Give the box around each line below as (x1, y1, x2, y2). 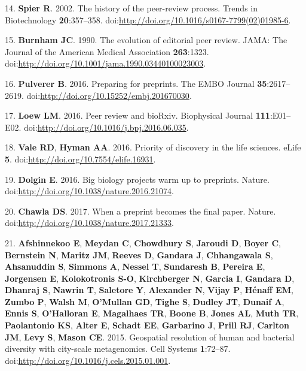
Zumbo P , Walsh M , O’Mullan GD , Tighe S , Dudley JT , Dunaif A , (5, 295, 284, 307)
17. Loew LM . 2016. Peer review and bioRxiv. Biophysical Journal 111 (5, 109, 270, 122)
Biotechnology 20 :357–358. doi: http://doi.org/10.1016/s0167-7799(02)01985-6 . (5, 13, 291, 26)
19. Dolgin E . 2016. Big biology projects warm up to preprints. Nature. (5, 173, 270, 185)
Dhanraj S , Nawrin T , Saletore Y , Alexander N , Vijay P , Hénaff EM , (5, 283, 294, 296)
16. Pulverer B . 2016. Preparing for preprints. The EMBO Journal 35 (5, 77, 267, 89)
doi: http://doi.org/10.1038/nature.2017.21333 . (5, 216, 174, 229)
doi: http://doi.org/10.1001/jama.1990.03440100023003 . (5, 57, 206, 70)
